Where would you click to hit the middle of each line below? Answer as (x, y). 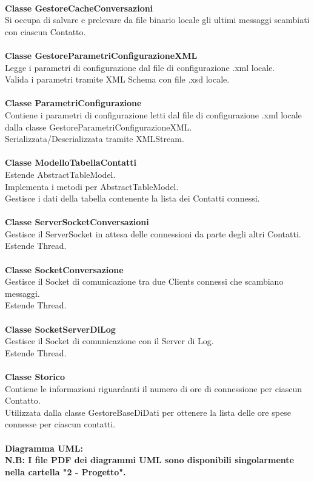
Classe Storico (35, 376)
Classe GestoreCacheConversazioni (79, 8)
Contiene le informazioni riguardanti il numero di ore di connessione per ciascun (154, 388)
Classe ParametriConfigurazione (73, 103)
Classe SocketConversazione (64, 269)
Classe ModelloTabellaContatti (71, 162)
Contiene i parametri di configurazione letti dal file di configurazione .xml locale (153, 114)
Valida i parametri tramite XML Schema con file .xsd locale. (117, 79)
